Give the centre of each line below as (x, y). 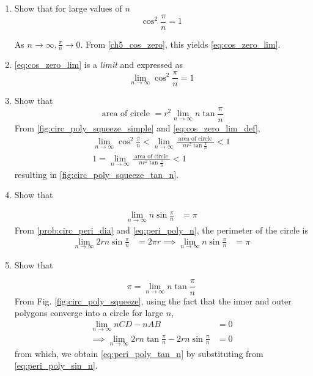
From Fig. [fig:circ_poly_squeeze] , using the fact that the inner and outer (153, 300)
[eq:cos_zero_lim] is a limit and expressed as (99, 65)
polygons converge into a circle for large (89, 313)
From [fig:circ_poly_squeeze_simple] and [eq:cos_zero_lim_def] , (137, 127)
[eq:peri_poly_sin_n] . (56, 365)
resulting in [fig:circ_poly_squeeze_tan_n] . (97, 174)
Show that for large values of (68, 8)
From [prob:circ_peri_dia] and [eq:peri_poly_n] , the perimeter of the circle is (161, 230)
